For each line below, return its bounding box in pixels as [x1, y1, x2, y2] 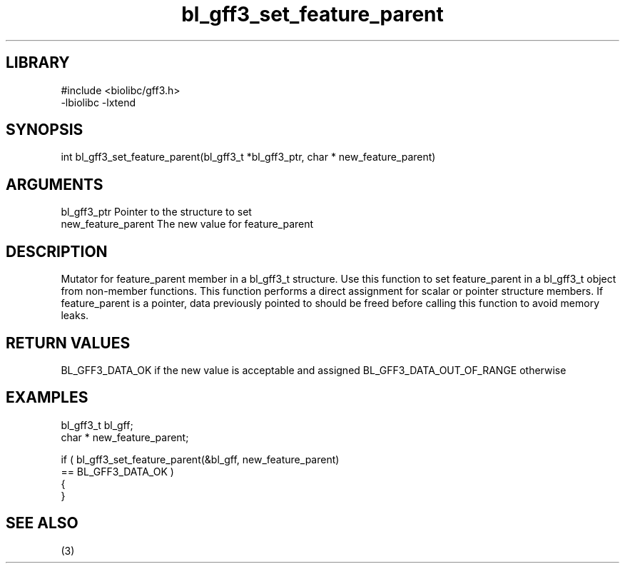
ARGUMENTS [6, 175, 103, 193]
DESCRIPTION [6, 242, 108, 261]
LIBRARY [6, 54, 70, 72]
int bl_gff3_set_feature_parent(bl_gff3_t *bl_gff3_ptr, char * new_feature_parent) [61, 151, 436, 163]
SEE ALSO [6, 514, 78, 533]
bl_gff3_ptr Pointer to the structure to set [61, 206, 252, 218]
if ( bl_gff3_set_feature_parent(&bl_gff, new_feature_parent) [61, 453, 340, 465]
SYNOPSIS [6, 121, 83, 139]
